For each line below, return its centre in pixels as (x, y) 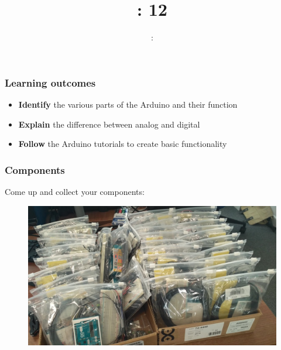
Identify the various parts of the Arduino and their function (128, 104)
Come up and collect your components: (75, 192)
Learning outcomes (50, 82)
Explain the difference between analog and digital (109, 124)
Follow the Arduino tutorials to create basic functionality (123, 144)
